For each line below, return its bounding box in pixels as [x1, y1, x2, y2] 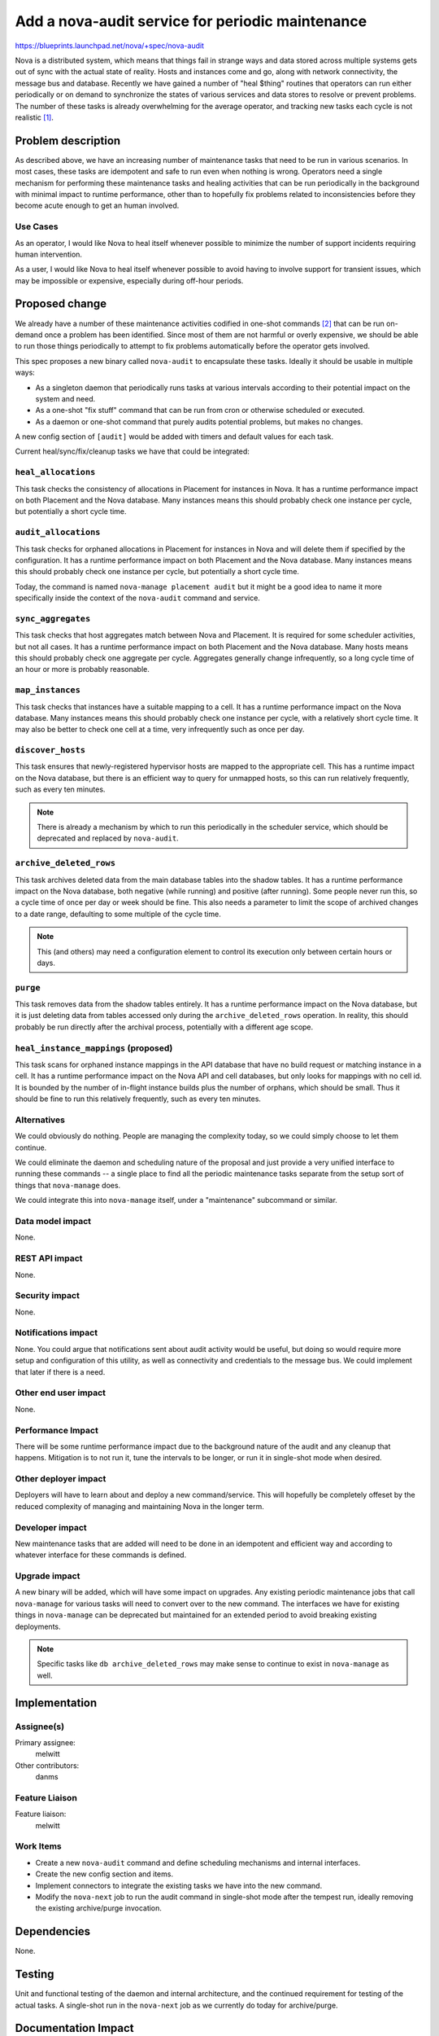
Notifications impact [15, 1327, 98, 1339]
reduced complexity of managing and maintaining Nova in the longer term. [15, 1501, 264, 1511]
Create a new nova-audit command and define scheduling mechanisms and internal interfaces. [35, 1858, 361, 1867]
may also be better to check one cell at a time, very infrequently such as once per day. [15, 725, 305, 735]
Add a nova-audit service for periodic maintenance [15, 12, 367, 30]
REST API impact [15, 1253, 83, 1264]
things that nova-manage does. [15, 1180, 121, 1190]
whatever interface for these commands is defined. [15, 1550, 187, 1560]
